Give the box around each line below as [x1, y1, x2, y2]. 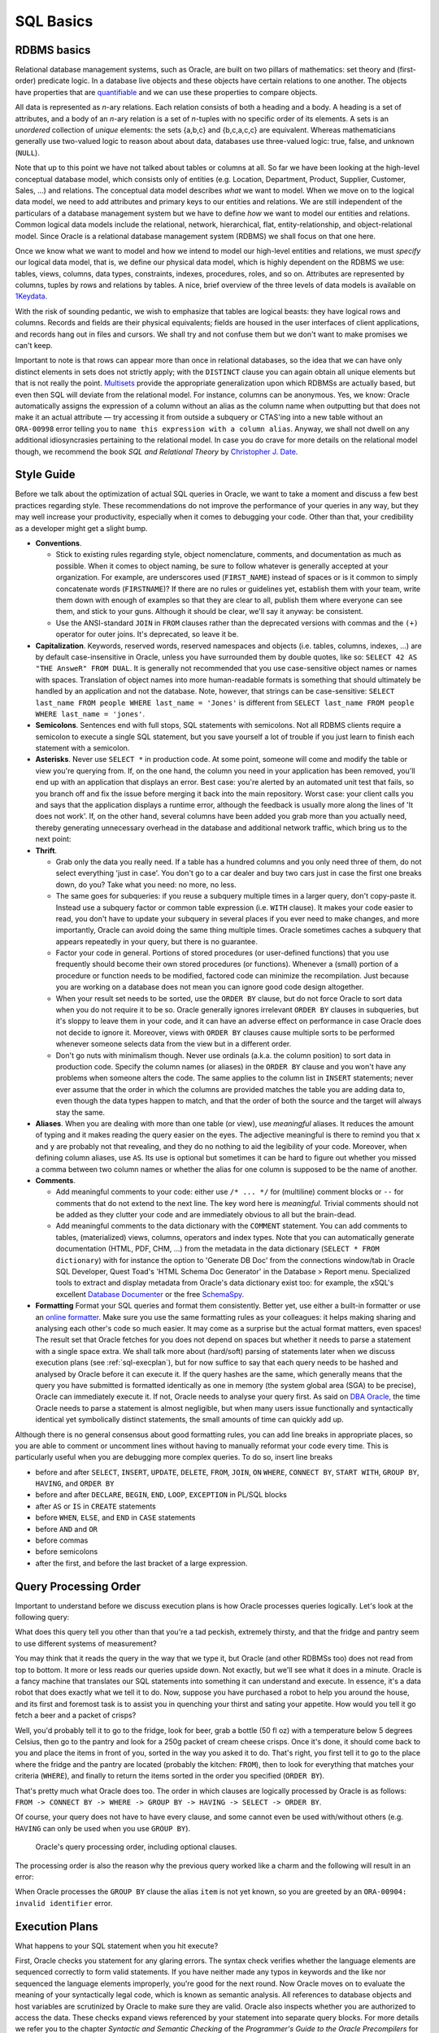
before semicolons [35, 1547, 98, 1556]
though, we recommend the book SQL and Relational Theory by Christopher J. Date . [15, 446, 298, 456]
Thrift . [35, 846, 57, 855]
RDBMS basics [15, 43, 91, 57]
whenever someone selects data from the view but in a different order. [55, 1039, 292, 1049]
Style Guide [15, 468, 76, 481]
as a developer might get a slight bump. [15, 523, 148, 533]
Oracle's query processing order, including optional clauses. [35, 1842, 237, 1852]
